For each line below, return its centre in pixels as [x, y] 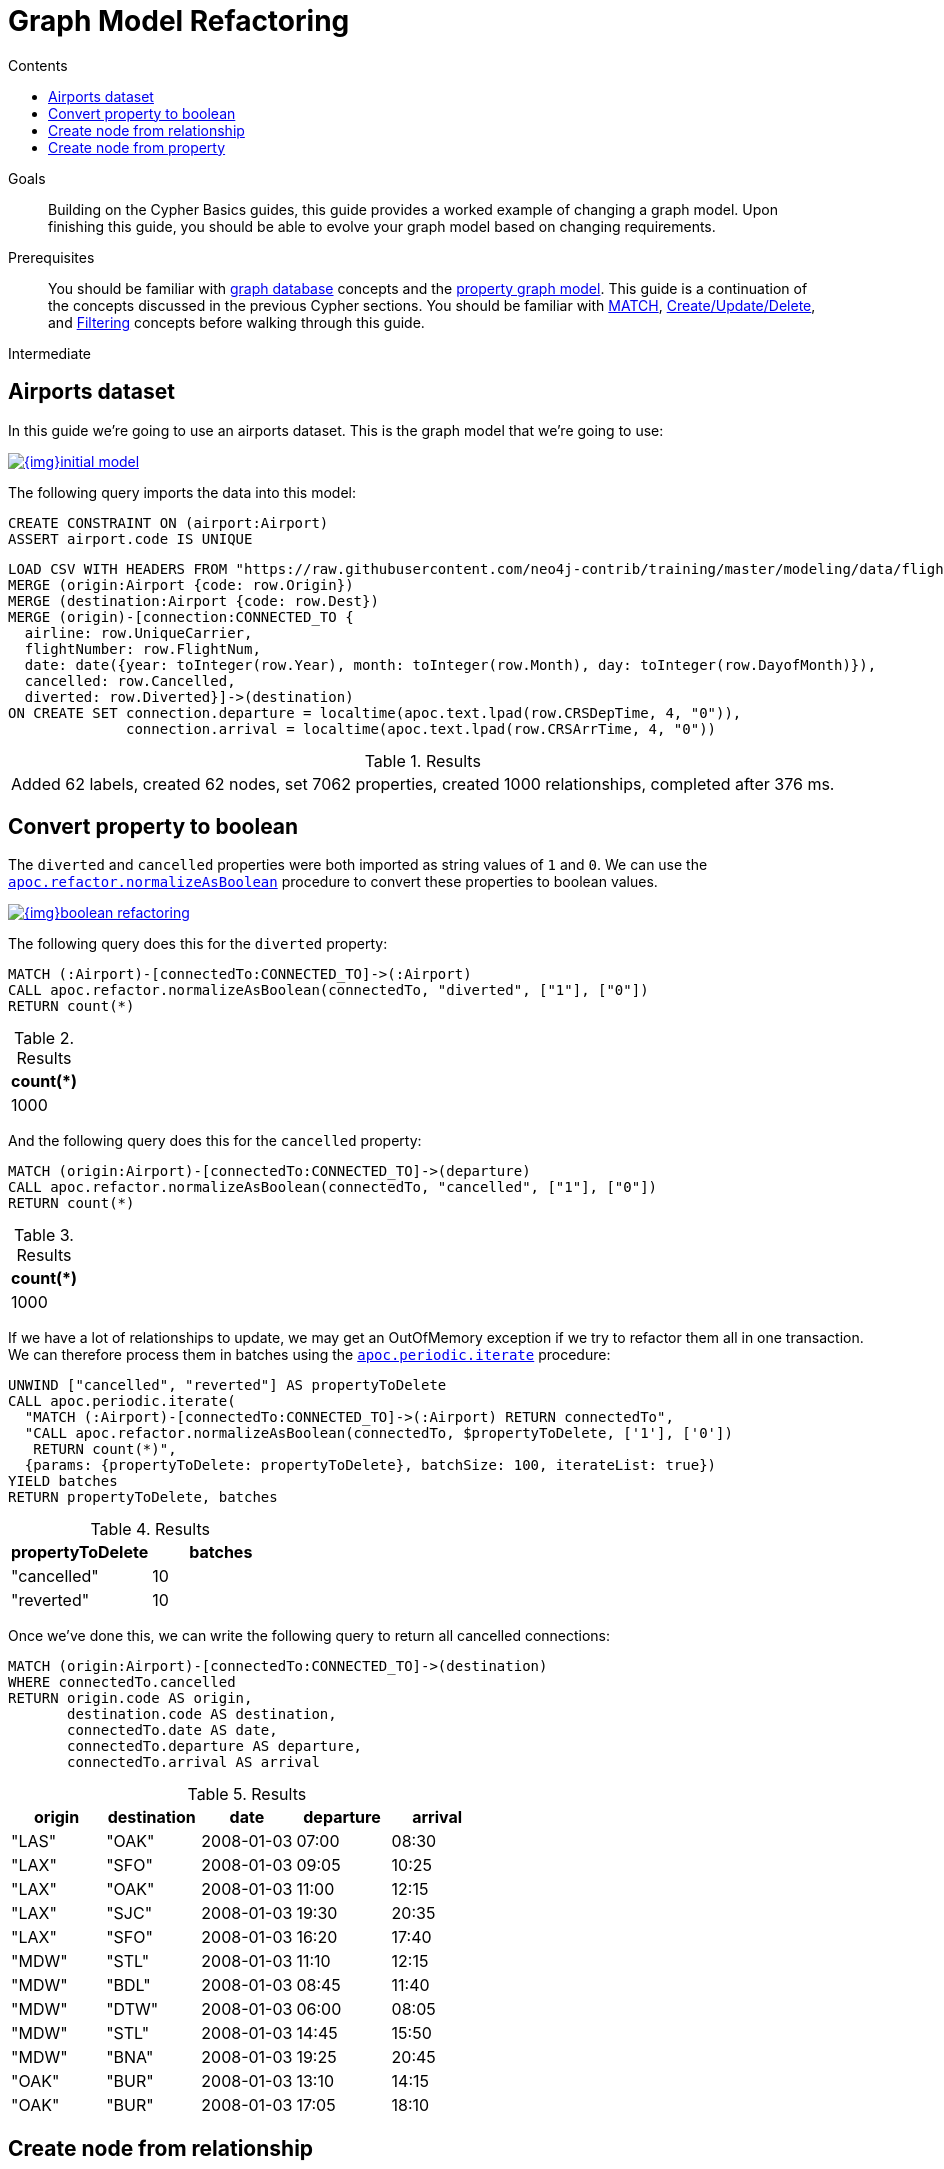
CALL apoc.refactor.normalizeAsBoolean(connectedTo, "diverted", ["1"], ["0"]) [328, 990]
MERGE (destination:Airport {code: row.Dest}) [193, 600]
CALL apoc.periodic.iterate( [122, 1401]
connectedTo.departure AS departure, [215, 1746]
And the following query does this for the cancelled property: [215, 1141]
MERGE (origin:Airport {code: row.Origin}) [181, 584]
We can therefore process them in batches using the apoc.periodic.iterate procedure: [309, 1355]
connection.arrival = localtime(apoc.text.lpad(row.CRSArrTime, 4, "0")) [421, 728]
